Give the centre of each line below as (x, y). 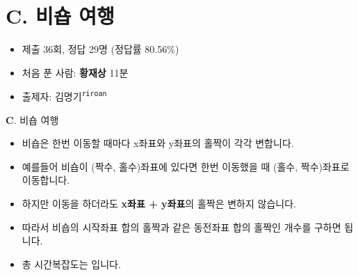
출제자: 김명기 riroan (64, 96)
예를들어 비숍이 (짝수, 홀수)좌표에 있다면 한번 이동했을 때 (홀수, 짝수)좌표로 (186, 166)
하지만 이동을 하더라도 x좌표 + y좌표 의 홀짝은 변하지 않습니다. (159, 203)
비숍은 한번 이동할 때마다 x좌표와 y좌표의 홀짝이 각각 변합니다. (158, 143)
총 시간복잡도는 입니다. (71, 264)
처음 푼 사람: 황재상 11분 (75, 72)
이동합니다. (46, 180)
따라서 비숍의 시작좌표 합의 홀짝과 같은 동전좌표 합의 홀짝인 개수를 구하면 (181, 227)
